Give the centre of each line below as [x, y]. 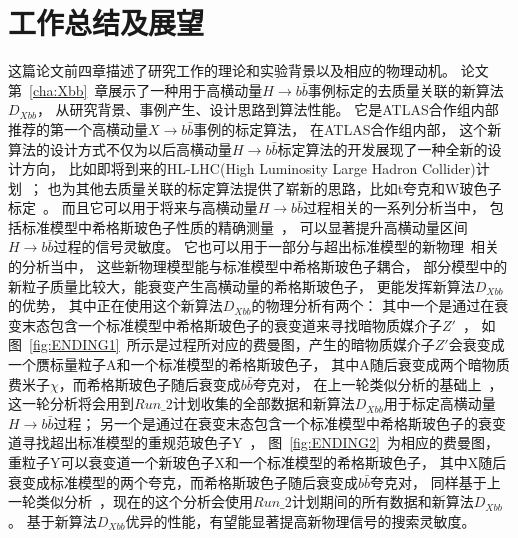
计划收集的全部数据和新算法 [263, 403]
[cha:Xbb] [58, 89]
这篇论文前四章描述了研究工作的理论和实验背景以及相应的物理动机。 [232, 70]
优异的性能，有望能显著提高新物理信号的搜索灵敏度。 [300, 520]
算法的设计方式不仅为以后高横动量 [120, 148]
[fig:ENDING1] [74, 344]
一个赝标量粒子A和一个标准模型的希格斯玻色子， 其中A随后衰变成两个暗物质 [259, 364]
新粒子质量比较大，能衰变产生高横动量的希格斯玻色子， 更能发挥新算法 [241, 285]
